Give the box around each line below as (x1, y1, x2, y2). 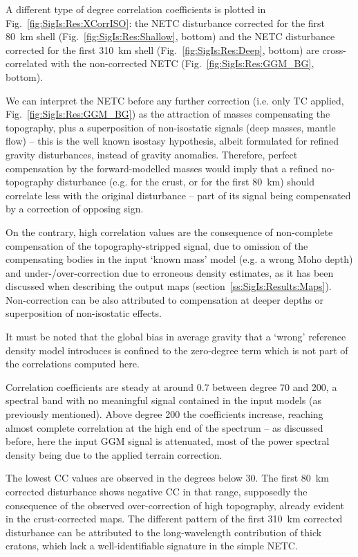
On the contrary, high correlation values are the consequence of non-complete (6, 224, 333, 239)
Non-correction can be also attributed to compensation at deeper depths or (6, 292, 324, 307)
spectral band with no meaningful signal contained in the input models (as (6, 393, 321, 408)
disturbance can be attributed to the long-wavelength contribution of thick (6, 524, 322, 539)
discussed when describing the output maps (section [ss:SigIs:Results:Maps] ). (6, 279, 332, 293)
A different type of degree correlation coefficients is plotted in (6, 2, 266, 16)
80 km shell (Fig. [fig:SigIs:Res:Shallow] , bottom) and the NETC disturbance (6, 29, 335, 44)
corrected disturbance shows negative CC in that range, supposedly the (6, 484, 308, 498)
